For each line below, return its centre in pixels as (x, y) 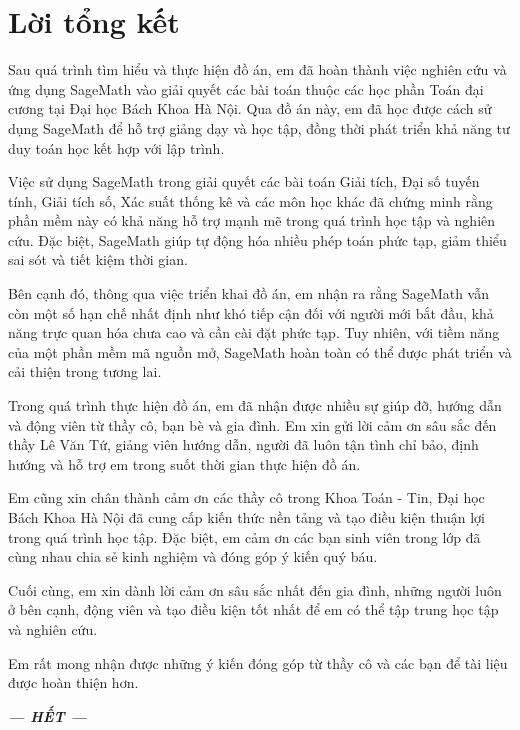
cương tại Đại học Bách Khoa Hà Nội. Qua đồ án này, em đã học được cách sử (250, 108)
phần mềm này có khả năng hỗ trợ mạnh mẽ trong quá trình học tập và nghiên (252, 220)
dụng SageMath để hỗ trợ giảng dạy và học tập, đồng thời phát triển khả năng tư (259, 127)
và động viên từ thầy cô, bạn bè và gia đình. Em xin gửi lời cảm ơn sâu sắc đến (252, 424)
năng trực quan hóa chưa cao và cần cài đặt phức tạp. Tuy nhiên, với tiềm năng (254, 332)
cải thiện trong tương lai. (85, 371)
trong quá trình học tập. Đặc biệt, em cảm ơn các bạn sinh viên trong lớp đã (244, 536)
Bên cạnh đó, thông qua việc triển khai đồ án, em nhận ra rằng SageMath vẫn (249, 293)
